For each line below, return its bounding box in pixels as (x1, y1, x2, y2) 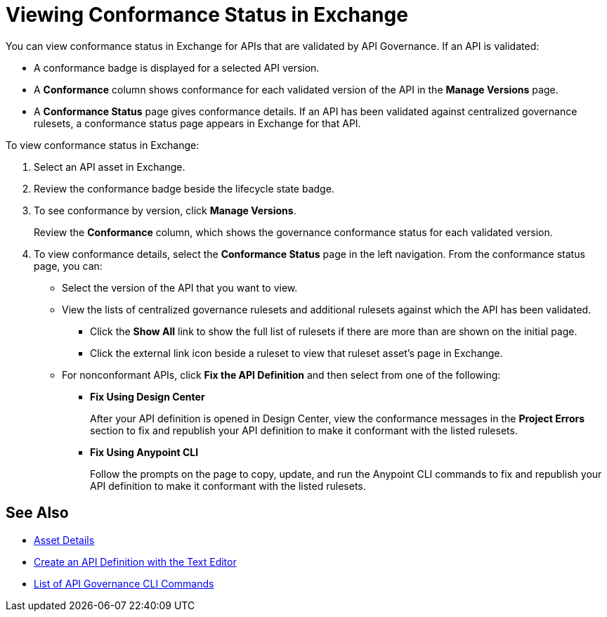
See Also (6, 504, 69, 522)
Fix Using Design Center (90, 390, 205, 403)
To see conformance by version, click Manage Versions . (34, 204, 296, 216)
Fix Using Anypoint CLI (90, 446, 199, 458)
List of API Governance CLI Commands (34, 577, 214, 590)
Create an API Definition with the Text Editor (34, 555, 237, 568)
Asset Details (34, 533, 95, 546)
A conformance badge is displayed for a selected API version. (34, 61, 320, 74)
